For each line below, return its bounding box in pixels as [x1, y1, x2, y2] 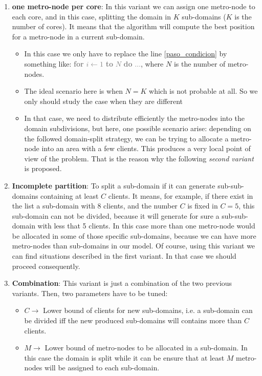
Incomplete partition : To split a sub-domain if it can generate [12, 180, 215, 191]
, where [140, 58, 164, 69]
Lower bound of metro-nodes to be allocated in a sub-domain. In [45, 342, 248, 353]
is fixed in [187, 200, 218, 211]
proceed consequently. [12, 260, 80, 271]
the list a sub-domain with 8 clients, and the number [12, 200, 178, 211]
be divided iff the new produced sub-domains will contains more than [24, 315, 242, 326]
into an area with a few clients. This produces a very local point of [41, 143, 251, 154]
